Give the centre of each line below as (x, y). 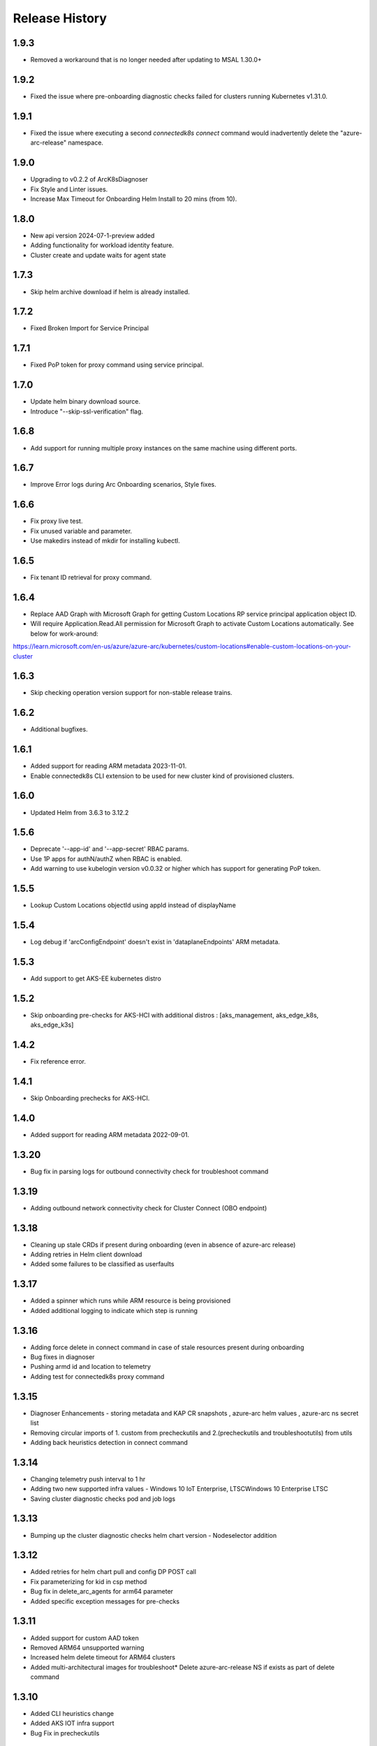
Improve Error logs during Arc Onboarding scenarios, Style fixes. (123, 485)
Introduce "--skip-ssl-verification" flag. (87, 411)
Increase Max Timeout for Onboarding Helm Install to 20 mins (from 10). (134, 198)
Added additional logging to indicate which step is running (114, 1310)
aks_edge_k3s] (52, 1025)
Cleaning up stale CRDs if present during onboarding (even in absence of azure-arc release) (163, 1245)
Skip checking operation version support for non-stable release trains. (132, 693)
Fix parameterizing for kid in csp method (89, 1581)
